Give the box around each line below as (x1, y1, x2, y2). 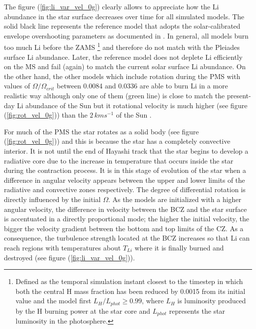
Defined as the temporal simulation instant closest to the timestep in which (15, 276, 243, 287)
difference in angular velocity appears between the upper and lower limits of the (4, 174, 245, 185)
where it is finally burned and (134, 242, 224, 252)
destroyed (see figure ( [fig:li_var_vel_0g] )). (4, 252, 135, 262)
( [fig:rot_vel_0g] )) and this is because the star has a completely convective (4, 136, 230, 146)
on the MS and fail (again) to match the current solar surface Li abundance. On (4, 61, 246, 72)
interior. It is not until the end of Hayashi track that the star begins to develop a (4, 145, 249, 156)
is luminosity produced (177, 295, 246, 306)
